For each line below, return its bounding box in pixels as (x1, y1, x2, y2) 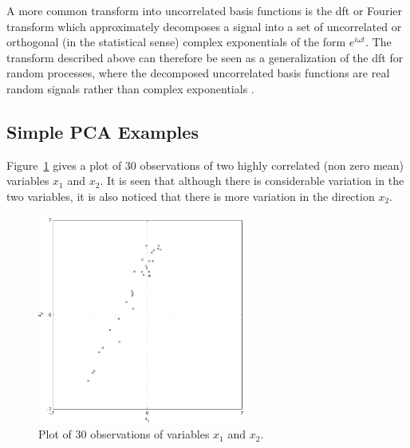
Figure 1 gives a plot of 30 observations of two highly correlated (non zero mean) (6, 156, 404, 173)
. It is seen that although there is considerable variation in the (100, 172, 404, 189)
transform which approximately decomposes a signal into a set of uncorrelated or (6, 18, 402, 34)
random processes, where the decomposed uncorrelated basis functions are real (6, 65, 390, 81)
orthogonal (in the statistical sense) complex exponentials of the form (6, 33, 346, 50)
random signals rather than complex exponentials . (6, 80, 254, 96)
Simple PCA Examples (6, 119, 199, 143)
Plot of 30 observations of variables (38, 426, 210, 442)
